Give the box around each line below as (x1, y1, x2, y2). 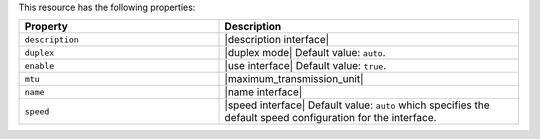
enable (24, 60, 55, 71)
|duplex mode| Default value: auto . (224, 46, 386, 60)
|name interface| (224, 85, 303, 99)
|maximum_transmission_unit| (224, 72, 364, 86)
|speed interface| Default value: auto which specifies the (224, 98, 490, 112)
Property (24, 20, 69, 34)
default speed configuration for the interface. (224, 111, 437, 125)
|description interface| (224, 33, 330, 47)
